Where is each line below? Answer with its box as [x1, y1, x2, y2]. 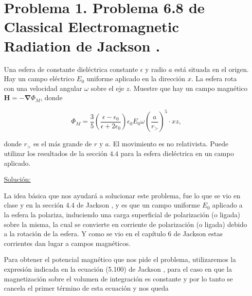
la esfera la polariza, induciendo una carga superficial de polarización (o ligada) [4, 209, 240, 219]
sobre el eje [90, 83, 124, 93]
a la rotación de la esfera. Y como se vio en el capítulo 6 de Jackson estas [4, 228, 223, 239]
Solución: [4, 174, 31, 184]
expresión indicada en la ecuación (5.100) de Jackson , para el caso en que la [4, 263, 232, 274]
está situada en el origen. [174, 64, 249, 74]
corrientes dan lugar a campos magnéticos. [4, 238, 131, 248]
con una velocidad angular [4, 83, 82, 93]
